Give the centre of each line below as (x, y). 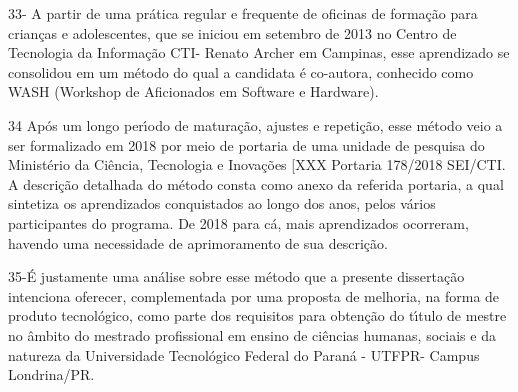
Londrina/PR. (51, 374)
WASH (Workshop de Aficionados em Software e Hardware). (193, 91)
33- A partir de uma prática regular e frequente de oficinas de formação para (243, 13)
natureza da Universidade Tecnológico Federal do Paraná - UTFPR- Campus (244, 354)
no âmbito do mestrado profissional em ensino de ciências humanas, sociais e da (252, 334)
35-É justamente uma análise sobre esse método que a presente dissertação (236, 276)
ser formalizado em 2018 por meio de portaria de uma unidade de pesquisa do (246, 144)
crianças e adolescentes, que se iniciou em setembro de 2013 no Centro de (232, 32)
